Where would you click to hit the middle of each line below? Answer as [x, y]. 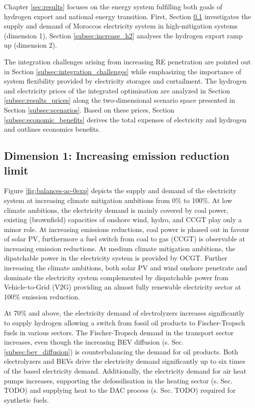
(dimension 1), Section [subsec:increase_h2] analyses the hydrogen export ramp [123, 35]
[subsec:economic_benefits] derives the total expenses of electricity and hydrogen [125, 119]
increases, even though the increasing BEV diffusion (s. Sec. [94, 342]
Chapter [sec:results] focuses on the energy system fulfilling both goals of [113, 6]
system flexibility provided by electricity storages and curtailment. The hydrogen [125, 81]
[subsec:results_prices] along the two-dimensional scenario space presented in [120, 100]
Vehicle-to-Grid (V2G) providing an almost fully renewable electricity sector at [123, 287]
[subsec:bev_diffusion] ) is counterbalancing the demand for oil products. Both [121, 351]
